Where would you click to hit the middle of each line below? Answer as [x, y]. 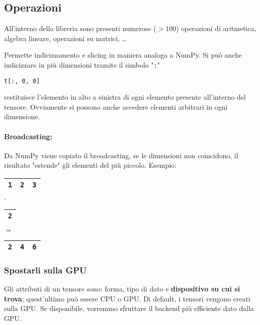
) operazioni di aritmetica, [216, 28]
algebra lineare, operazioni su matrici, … [65, 38]
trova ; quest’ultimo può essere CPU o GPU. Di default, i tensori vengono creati [127, 298]
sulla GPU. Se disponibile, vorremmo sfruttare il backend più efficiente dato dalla [129, 308]
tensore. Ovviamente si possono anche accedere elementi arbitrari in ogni [116, 106]
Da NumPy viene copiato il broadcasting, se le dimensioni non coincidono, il [121, 155]
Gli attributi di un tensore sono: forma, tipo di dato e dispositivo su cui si [122, 289]
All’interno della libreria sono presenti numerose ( [80, 28]
